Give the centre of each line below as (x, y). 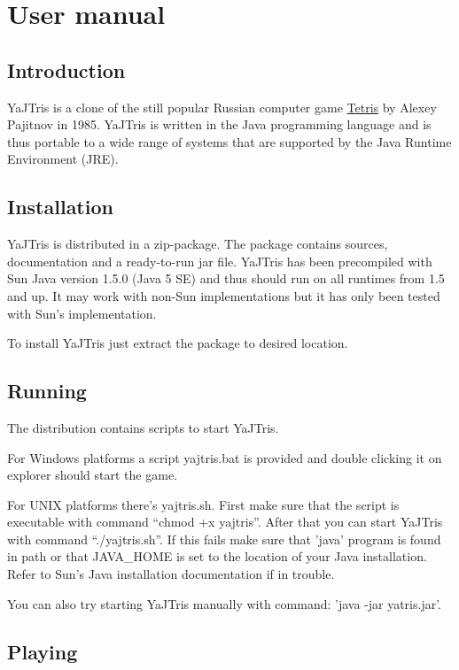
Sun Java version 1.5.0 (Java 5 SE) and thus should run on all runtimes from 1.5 (226, 278)
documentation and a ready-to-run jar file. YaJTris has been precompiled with (220, 261)
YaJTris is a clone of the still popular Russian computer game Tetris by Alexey (222, 107)
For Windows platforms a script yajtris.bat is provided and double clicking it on (225, 457)
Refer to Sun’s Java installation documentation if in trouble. (171, 574)
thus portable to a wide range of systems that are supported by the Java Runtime (229, 141)
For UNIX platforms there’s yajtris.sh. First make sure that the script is (203, 504)
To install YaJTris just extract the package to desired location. (178, 343)
